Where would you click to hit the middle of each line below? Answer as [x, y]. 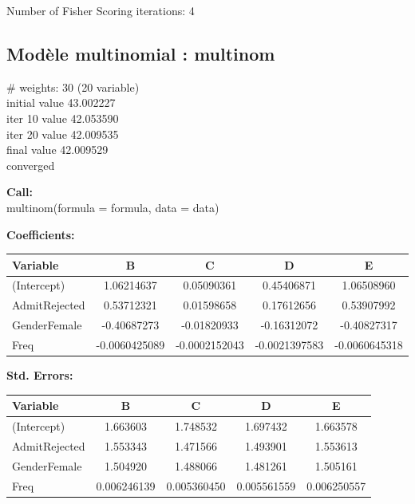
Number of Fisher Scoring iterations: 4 [101, 10]
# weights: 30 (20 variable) [73, 87]
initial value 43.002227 [61, 102]
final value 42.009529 [57, 150]
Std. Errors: [40, 375]
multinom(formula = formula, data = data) [113, 207]
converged [31, 165]
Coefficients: [41, 234]
